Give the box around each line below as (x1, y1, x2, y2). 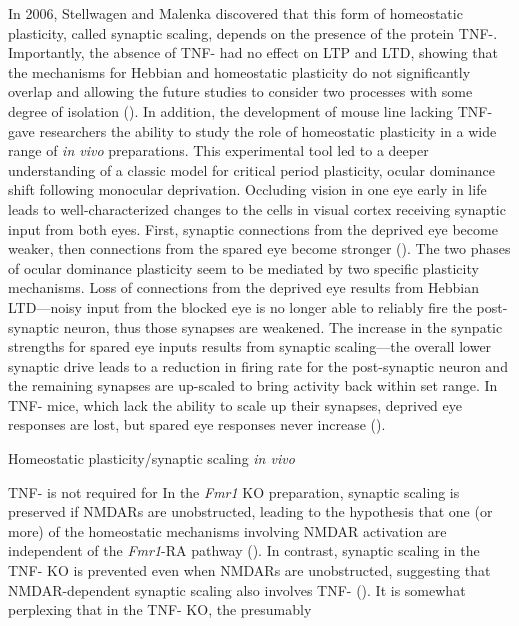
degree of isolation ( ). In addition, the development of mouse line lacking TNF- (8, 100, 493, 121)
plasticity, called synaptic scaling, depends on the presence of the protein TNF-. (8, 22, 498, 43)
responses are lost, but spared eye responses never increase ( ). (8, 414, 386, 435)
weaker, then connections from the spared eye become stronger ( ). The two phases (8, 238, 511, 259)
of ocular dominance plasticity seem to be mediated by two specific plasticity (8, 257, 479, 278)
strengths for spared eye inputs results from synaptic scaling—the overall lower (8, 336, 492, 357)
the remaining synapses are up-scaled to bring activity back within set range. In (8, 375, 498, 396)
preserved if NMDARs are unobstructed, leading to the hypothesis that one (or (8, 501, 493, 522)
